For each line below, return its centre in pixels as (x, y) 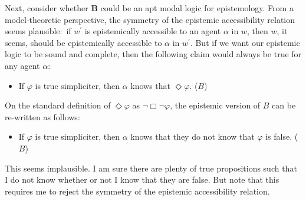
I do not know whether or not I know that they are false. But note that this (142, 179)
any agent (22, 65)
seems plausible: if (38, 31)
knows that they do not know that (193, 136)
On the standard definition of (58, 105)
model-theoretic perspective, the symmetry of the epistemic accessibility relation (150, 19)
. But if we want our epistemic (245, 42)
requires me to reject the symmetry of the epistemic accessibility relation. (137, 191)
